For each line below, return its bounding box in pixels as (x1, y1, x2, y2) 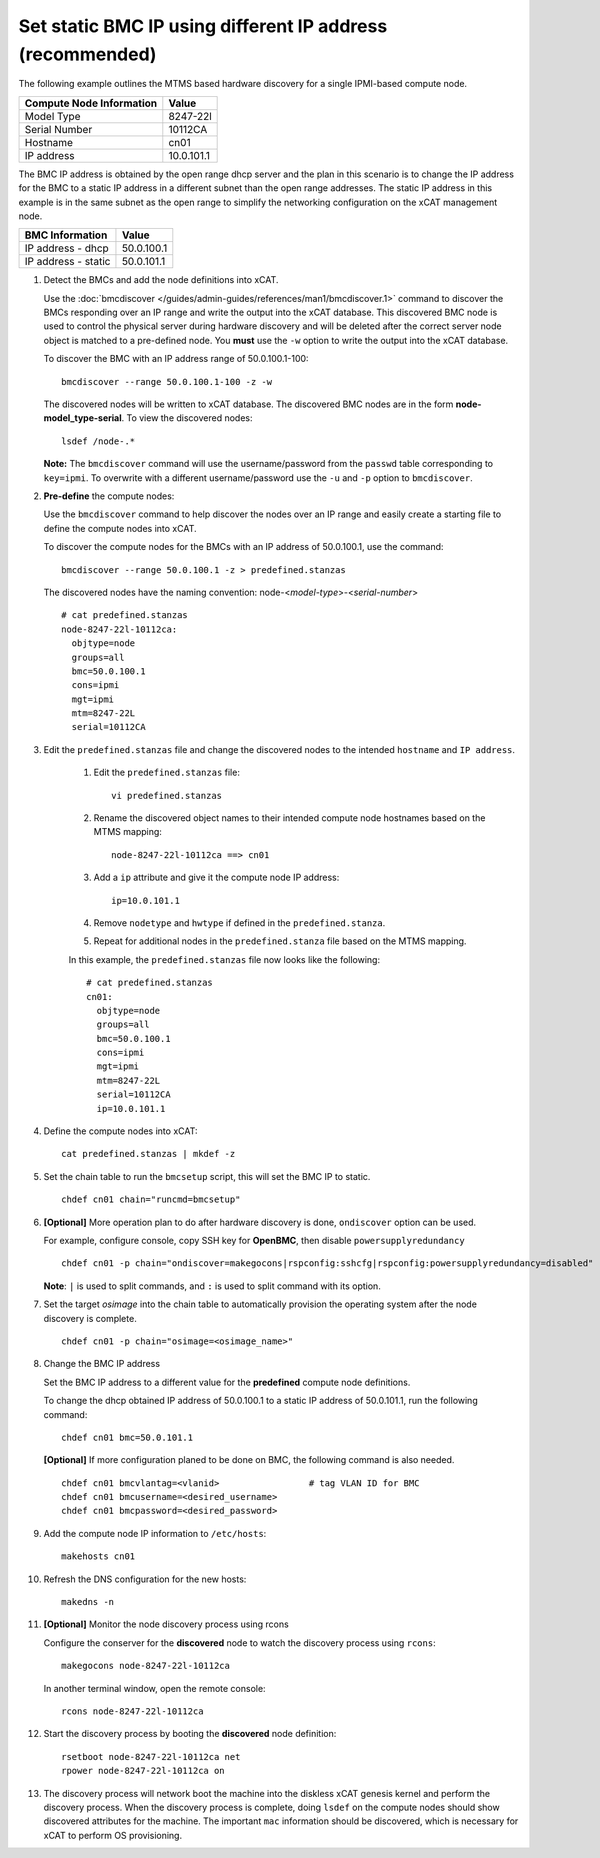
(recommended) (18, 43, 157, 65)
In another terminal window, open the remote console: (43, 1682, 266, 1694)
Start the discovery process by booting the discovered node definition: (43, 1728, 337, 1740)
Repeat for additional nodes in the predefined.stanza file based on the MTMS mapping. (93, 935, 467, 947)
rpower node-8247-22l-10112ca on (61, 1765, 225, 1777)
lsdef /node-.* (61, 435, 136, 447)
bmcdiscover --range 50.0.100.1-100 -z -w (61, 376, 273, 387)
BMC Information (24, 228, 108, 242)
